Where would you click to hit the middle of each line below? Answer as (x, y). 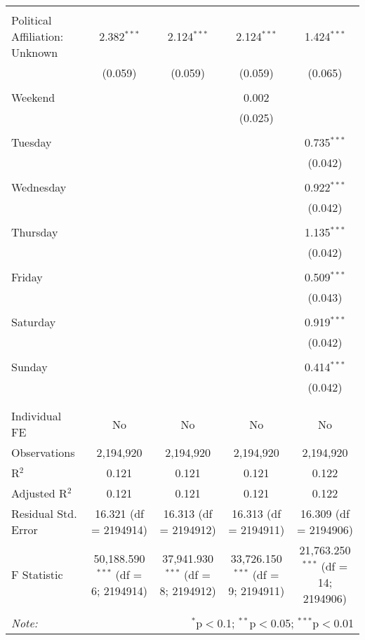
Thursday (35, 232)
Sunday (29, 367)
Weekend (33, 97)
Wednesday (39, 187)
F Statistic (37, 574)
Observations (43, 452)
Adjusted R (39, 493)
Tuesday (32, 142)
